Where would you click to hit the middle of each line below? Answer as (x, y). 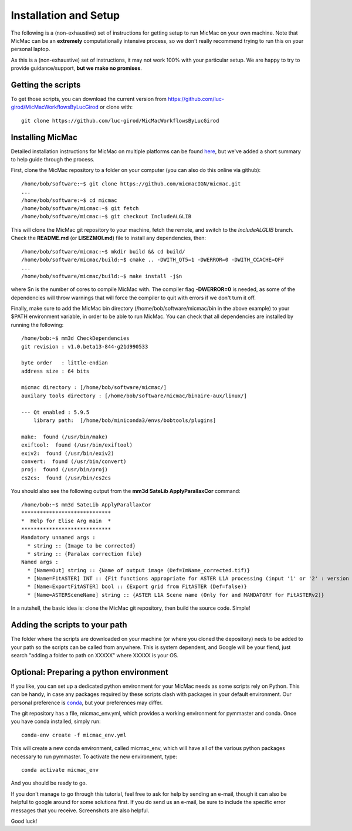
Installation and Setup (65, 15)
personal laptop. (31, 49)
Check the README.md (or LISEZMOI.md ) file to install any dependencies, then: (109, 238)
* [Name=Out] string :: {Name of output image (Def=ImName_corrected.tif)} (139, 570)
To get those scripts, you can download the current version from (89, 99)
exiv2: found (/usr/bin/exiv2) (68, 453)
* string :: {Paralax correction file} (84, 554)
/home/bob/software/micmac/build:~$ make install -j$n (102, 276)
